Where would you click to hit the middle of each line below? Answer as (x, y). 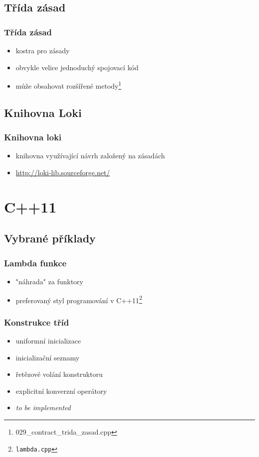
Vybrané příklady (50, 238)
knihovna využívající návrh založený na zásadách (90, 156)
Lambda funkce (35, 263)
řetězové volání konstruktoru (59, 374)
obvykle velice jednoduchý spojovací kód (77, 67)
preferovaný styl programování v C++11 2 (79, 299)
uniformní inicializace (48, 341)
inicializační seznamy (48, 357)
